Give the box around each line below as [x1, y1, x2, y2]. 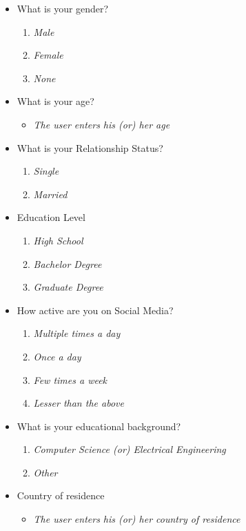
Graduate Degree [33, 280, 103, 294]
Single [33, 164, 59, 178]
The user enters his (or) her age [33, 117, 170, 131]
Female [33, 48, 63, 62]
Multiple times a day [33, 326, 121, 340]
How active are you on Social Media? [17, 302, 174, 317]
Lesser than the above [33, 396, 124, 410]
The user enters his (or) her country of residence [33, 512, 240, 526]
